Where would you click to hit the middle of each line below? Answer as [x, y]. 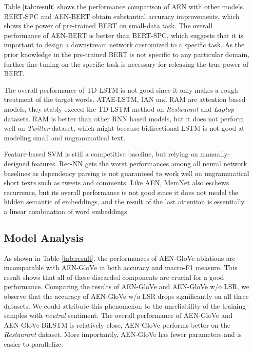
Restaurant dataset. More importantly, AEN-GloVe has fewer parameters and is [123, 334]
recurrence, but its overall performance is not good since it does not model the [121, 192]
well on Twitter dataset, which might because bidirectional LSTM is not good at [124, 128]
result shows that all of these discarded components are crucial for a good [114, 277]
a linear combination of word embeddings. [67, 211]
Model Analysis [44, 237]
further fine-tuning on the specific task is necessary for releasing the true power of [126, 64]
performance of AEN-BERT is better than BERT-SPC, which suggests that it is [124, 35]
